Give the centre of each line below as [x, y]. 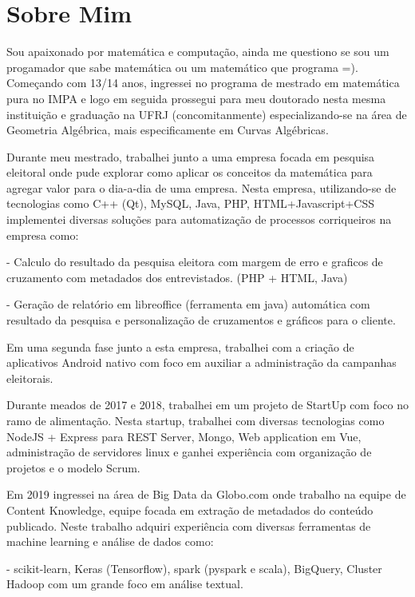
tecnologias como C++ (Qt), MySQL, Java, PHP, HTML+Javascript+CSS [191, 203]
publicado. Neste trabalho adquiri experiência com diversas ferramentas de [189, 525]
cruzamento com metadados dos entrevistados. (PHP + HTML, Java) [177, 277]
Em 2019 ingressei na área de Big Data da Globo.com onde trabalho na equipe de [206, 494]
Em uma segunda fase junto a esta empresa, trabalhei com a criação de [180, 346]
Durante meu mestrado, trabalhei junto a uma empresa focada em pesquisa [191, 156]
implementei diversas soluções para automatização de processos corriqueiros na [199, 219]
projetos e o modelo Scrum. [73, 467]
